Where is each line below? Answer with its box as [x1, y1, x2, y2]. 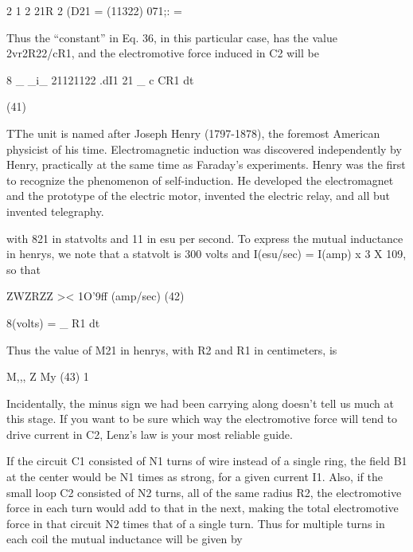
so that [6, 260, 41, 277]
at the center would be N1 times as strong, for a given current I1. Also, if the [6, 468, 383, 485]
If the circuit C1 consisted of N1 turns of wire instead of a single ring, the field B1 [6, 452, 407, 469]
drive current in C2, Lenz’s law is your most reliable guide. [6, 425, 293, 442]
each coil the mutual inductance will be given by [6, 530, 243, 547]
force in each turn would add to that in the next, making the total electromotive [6, 499, 399, 516]
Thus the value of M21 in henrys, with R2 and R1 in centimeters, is [6, 341, 337, 358]
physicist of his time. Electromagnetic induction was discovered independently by [6, 140, 402, 157]
